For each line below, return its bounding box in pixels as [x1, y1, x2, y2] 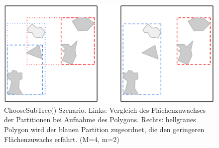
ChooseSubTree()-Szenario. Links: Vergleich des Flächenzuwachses [4, 104, 206, 115]
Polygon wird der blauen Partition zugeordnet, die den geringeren [4, 124, 205, 134]
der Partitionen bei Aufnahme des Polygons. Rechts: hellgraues [4, 114, 196, 125]
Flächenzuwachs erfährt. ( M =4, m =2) [4, 134, 119, 144]
